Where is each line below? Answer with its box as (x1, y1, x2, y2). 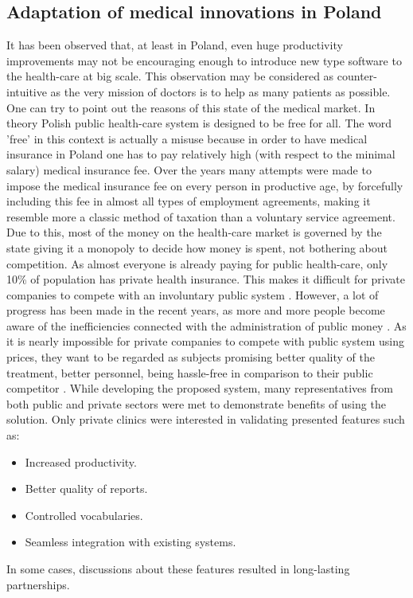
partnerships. (6, 576, 70, 592)
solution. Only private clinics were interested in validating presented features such (6, 411, 405, 428)
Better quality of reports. (25, 480, 148, 497)
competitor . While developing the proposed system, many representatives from (6, 380, 393, 397)
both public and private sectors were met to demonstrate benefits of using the (6, 395, 386, 412)
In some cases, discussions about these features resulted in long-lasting (6, 561, 350, 577)
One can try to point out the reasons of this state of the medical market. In (6, 99, 376, 115)
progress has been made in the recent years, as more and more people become (6, 302, 385, 319)
